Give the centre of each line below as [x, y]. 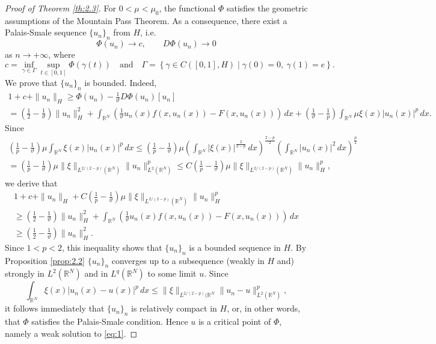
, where [62, 54]
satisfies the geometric [267, 8]
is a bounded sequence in [235, 247]
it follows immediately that [55, 308]
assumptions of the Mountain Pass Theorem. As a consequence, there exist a [146, 20]
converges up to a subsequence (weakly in [188, 260]
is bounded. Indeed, [121, 82]
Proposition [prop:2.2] [45, 260]
